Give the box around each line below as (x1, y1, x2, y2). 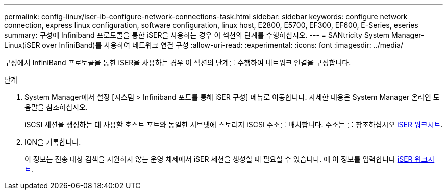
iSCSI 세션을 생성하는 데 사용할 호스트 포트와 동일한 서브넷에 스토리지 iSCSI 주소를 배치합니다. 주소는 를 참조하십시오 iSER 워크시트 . (24, 120, 443, 129)
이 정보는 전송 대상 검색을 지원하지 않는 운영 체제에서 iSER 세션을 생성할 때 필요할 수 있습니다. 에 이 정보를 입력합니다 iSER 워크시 (24, 155, 435, 163)
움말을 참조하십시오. (24, 103, 88, 112)
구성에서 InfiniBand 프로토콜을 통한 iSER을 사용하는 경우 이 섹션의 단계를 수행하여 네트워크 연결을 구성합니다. (4, 58, 351, 67)
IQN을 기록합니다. (24, 137, 81, 146)
